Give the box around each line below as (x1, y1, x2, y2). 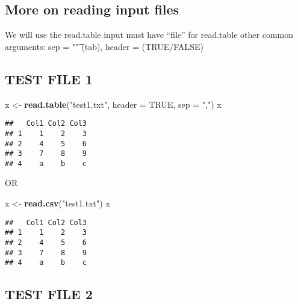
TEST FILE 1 (5, 69, 93, 88)
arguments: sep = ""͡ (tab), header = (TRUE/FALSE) (5, 40, 203, 52)
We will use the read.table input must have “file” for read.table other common (5, 28, 294, 41)
